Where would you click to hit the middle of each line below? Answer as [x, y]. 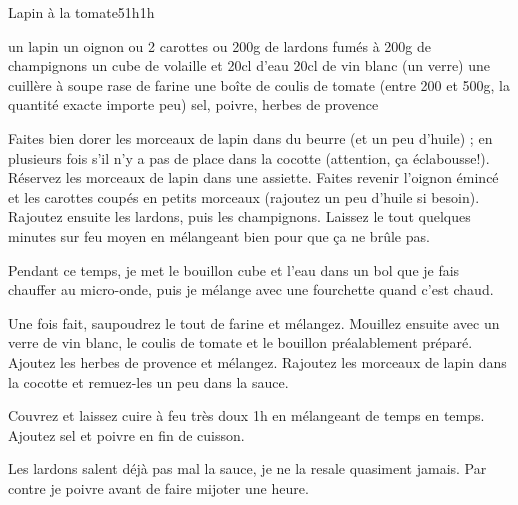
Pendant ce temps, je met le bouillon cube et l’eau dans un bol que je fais [234, 269]
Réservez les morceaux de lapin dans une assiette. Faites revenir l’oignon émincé [253, 177]
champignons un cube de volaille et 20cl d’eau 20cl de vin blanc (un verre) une [249, 65]
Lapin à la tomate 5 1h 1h [81, 12]
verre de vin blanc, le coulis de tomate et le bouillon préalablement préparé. [240, 342]
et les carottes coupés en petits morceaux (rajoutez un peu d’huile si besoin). [244, 196]
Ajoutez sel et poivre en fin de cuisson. [126, 434]
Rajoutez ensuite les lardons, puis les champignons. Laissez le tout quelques [239, 216]
